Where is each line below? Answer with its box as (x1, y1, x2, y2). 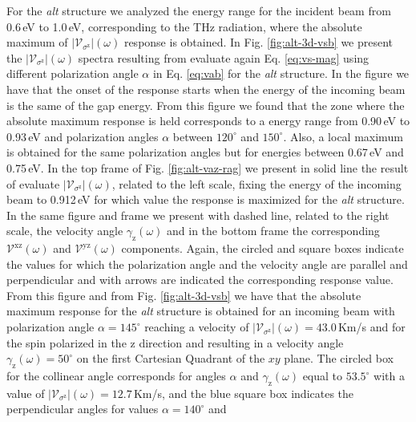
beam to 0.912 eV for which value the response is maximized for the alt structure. (6, 191, 405, 208)
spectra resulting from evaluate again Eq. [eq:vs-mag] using (78, 49, 370, 66)
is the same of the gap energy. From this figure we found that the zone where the (6, 96, 405, 113)
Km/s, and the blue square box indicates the (133, 384, 354, 401)
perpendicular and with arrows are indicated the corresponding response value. (6, 271, 394, 288)
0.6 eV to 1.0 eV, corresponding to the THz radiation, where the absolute (6, 18, 362, 34)
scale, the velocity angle (6, 222, 123, 239)
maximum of (6, 34, 68, 51)
